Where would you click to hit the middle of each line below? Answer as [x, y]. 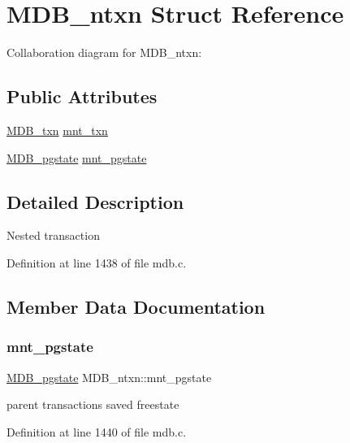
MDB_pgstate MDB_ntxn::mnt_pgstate [109, 377]
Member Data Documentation [136, 306]
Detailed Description [95, 201]
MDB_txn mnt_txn [57, 130]
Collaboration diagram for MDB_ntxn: [104, 52]
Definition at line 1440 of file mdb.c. [97, 431]
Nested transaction [53, 235]
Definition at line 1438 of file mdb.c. [97, 262]
